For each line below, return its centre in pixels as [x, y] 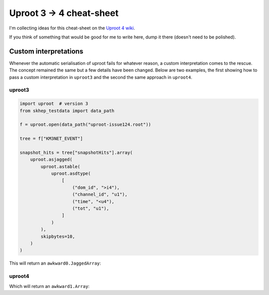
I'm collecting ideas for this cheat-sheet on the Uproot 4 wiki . [72, 28]
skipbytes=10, [58, 236]
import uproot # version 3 [54, 104]
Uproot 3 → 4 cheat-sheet [64, 13]
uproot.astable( [61, 166]
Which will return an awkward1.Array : [49, 286]
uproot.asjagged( [51, 159]
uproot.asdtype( [71, 174]
